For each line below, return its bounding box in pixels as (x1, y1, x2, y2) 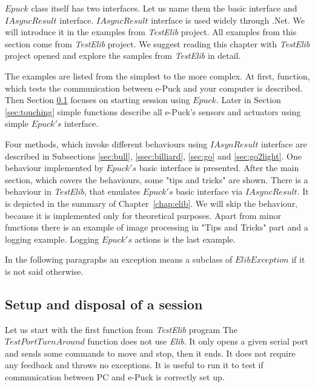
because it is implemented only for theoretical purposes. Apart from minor (5, 209, 281, 221)
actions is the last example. (134, 232, 236, 245)
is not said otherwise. (5, 264, 84, 277)
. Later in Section (216, 93, 281, 106)
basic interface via (176, 185, 243, 198)
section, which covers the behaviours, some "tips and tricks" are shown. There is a (5, 173, 308, 186)
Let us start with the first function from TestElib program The (5, 323, 237, 335)
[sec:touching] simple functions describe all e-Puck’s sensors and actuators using (5, 105, 301, 118)
